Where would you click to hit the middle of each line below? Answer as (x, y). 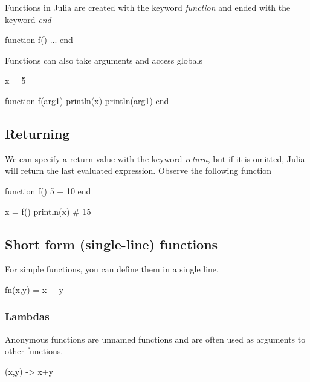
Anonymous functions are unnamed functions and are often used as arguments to (155, 339)
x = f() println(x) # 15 (48, 211)
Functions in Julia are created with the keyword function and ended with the (148, 7)
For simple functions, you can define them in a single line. (112, 269)
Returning (37, 133)
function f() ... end (39, 40)
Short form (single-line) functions (111, 244)
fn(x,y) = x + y (34, 289)
